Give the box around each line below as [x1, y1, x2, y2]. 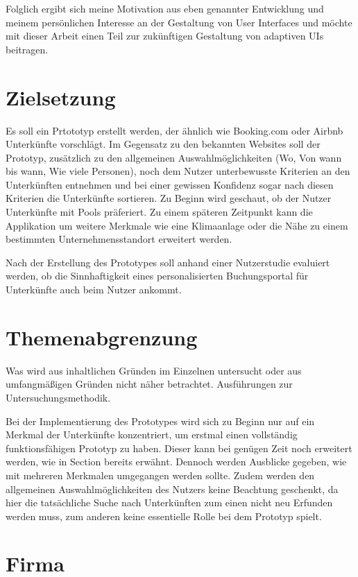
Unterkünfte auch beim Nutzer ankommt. [6, 282, 182, 297]
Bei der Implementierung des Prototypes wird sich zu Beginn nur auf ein [6, 413, 315, 428]
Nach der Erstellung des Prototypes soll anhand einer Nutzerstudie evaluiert [6, 255, 330, 269]
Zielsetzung [6, 83, 116, 111]
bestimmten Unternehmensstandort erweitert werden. [6, 232, 232, 246]
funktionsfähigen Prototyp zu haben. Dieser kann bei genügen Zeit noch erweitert [6, 440, 352, 455]
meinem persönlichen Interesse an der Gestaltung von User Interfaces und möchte [6, 15, 352, 29]
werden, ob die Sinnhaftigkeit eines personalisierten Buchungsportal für [6, 268, 309, 283]
